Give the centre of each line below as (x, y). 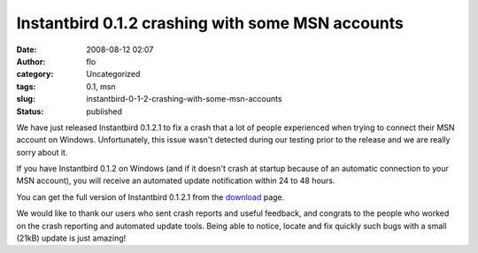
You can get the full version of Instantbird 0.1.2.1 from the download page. (150, 197)
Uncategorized (113, 74)
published (104, 111)
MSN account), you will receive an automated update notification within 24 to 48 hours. (176, 180)
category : (35, 74)
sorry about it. (42, 152)
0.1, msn (101, 86)
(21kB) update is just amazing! (71, 238)
